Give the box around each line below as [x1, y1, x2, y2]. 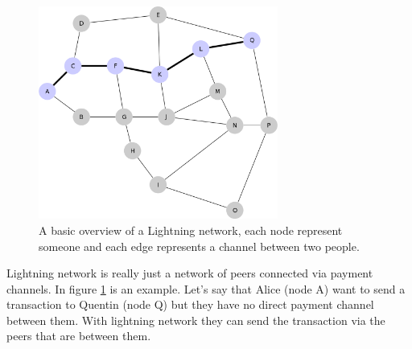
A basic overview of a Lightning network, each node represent [39, 221, 343, 238]
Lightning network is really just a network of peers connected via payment [6, 265, 373, 281]
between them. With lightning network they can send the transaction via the [6, 311, 385, 328]
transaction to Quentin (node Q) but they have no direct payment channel [6, 296, 374, 313]
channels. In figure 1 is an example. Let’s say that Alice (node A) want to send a [6, 280, 406, 297]
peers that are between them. [6, 327, 151, 344]
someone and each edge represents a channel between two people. [39, 237, 360, 254]
